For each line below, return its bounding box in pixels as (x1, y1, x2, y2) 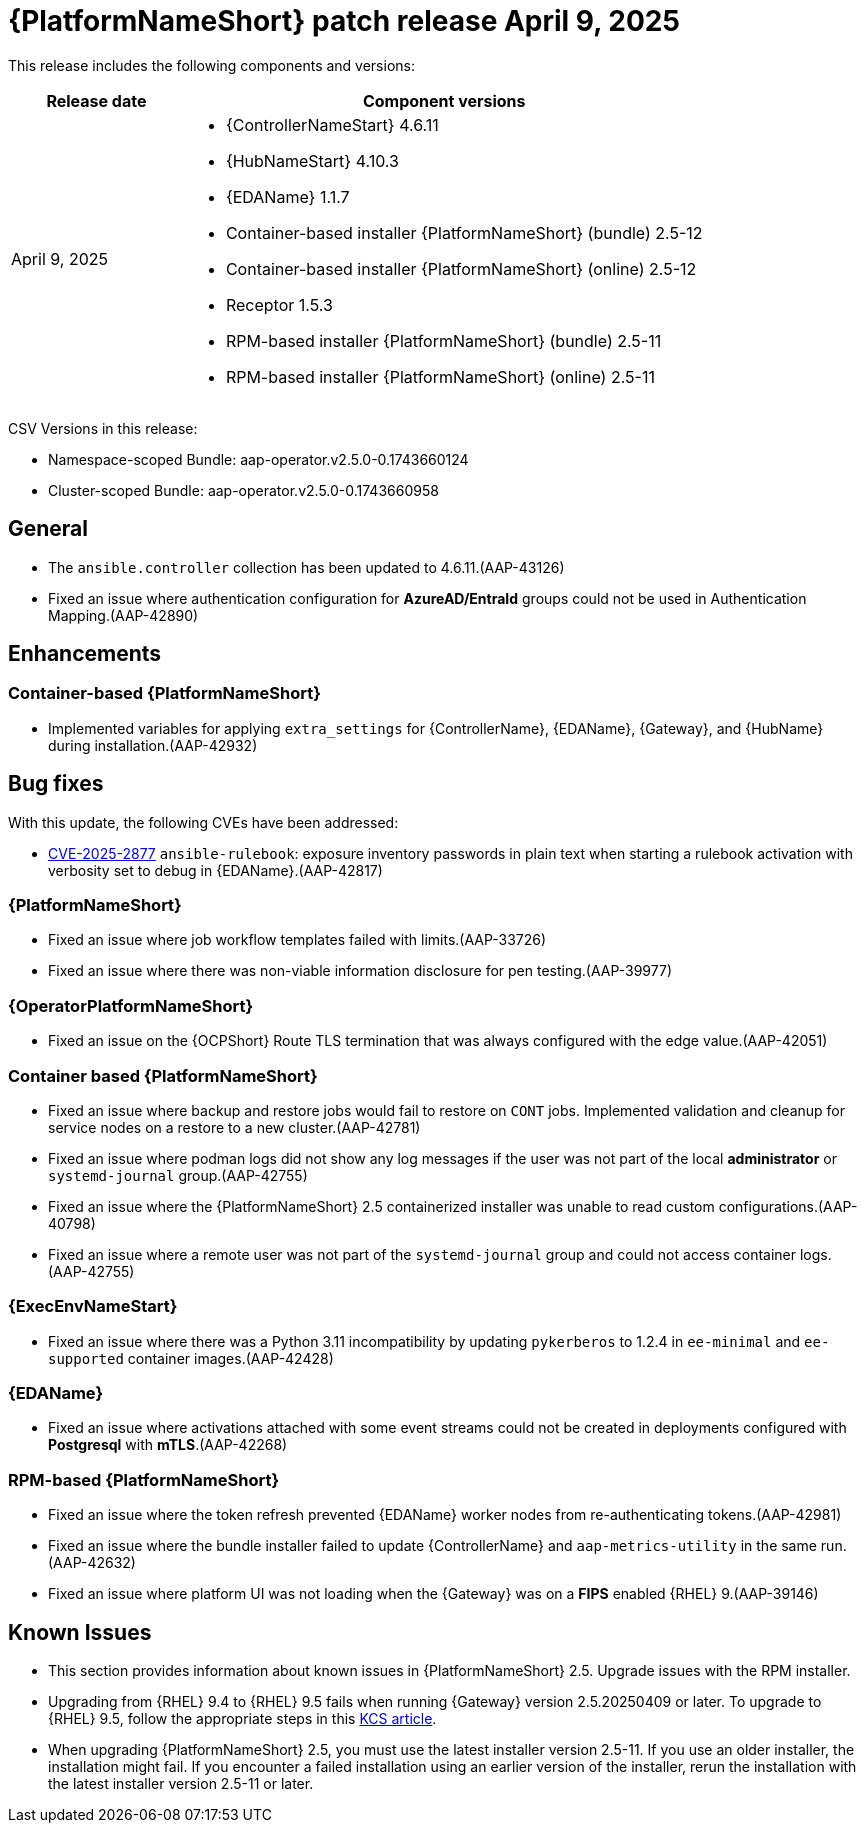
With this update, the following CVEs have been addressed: (8, 813, 399, 831)
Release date (46, 90, 147, 111)
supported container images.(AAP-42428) (48, 1349, 334, 1367)
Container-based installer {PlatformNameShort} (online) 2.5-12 (225, 258, 697, 279)
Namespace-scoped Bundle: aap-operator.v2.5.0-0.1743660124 (48, 450, 469, 468)
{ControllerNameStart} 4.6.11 (225, 114, 439, 135)
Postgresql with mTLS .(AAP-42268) (48, 1436, 288, 1454)
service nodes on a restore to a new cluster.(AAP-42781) (48, 1118, 421, 1136)
